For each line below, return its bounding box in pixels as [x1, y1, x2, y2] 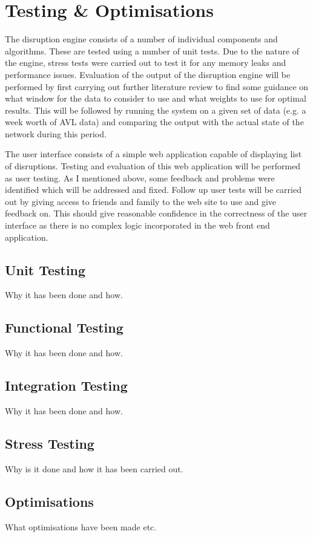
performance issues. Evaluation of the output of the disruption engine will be [5, 68, 291, 80]
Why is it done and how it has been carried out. [5, 462, 183, 475]
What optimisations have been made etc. [5, 520, 157, 533]
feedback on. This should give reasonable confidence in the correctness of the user [5, 207, 308, 220]
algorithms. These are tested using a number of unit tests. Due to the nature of [5, 44, 300, 57]
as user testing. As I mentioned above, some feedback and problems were [5, 171, 275, 184]
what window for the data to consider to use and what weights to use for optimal [5, 92, 306, 105]
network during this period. [5, 127, 107, 140]
